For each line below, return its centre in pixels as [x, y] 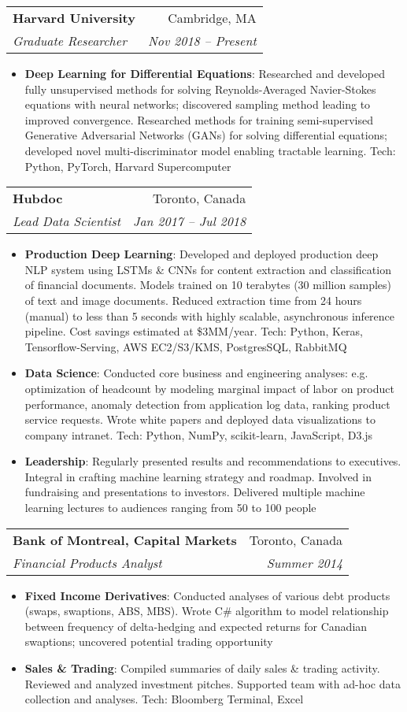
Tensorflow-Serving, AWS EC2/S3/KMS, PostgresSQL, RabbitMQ [186, 346]
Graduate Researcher [70, 41]
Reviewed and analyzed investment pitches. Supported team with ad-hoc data [213, 683]
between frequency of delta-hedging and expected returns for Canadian [196, 626]
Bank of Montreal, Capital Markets [125, 540]
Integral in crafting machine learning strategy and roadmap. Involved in [198, 476]
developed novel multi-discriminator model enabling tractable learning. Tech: [210, 150]
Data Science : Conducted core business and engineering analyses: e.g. [196, 373]
